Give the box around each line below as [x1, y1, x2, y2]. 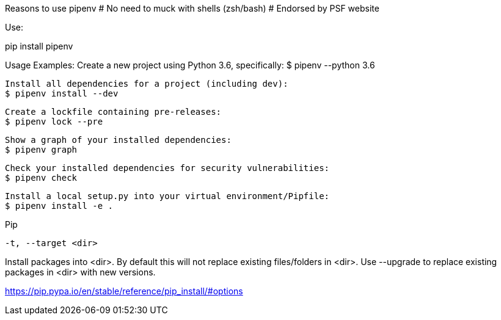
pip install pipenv [5, 41, 73, 51]
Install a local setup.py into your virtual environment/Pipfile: [5, 191, 330, 201]
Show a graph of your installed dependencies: [5, 135, 232, 145]
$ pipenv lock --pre [5, 117, 103, 126]
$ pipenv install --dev [5, 89, 119, 98]
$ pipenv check [5, 173, 78, 183]
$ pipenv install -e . [5, 201, 114, 211]
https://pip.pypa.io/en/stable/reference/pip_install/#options [5, 286, 243, 296]
